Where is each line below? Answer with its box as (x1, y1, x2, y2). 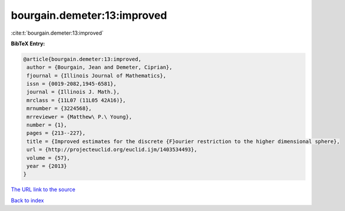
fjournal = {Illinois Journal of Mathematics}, (26, 72, 167, 79)
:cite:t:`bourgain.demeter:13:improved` (11, 29, 104, 36)
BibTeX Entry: (11, 40, 45, 47)
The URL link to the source (11, 186, 76, 193)
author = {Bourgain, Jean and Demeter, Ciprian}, (26, 64, 173, 71)
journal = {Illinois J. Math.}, (26, 89, 120, 95)
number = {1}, (26, 122, 67, 129)
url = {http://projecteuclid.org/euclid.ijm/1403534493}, (26, 146, 197, 153)
